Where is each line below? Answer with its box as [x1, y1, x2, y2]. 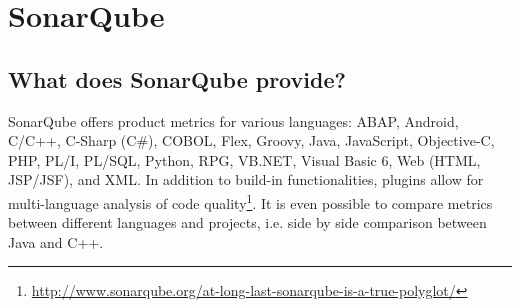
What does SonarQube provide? [8, 63, 346, 94]
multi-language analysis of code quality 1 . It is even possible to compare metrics [8, 189, 493, 213]
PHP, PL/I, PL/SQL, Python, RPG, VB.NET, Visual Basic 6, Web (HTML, [8, 149, 481, 170]
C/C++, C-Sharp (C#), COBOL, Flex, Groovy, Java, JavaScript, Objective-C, [8, 130, 495, 151]
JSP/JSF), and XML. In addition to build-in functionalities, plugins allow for [8, 169, 484, 190]
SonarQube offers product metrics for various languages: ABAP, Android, [8, 110, 459, 131]
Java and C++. [8, 231, 104, 252]
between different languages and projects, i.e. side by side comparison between [8, 212, 487, 233]
